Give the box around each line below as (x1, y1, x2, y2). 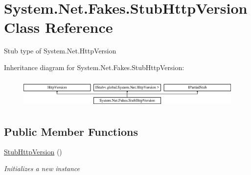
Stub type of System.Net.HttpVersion (4, 46, 116, 56)
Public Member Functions (4, 124, 138, 139)
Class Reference (4, 17, 113, 37)
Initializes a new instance (4, 163, 80, 173)
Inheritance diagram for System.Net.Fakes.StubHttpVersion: (4, 62, 184, 72)
